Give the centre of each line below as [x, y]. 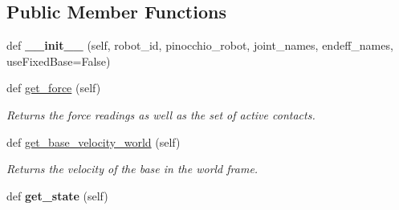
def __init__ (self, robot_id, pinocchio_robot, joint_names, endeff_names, [200, 45]
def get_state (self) [57, 195]
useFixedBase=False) [59, 61]
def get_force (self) [54, 88]
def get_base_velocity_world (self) [94, 141]
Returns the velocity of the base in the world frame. [132, 169]
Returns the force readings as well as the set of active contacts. [161, 114]
